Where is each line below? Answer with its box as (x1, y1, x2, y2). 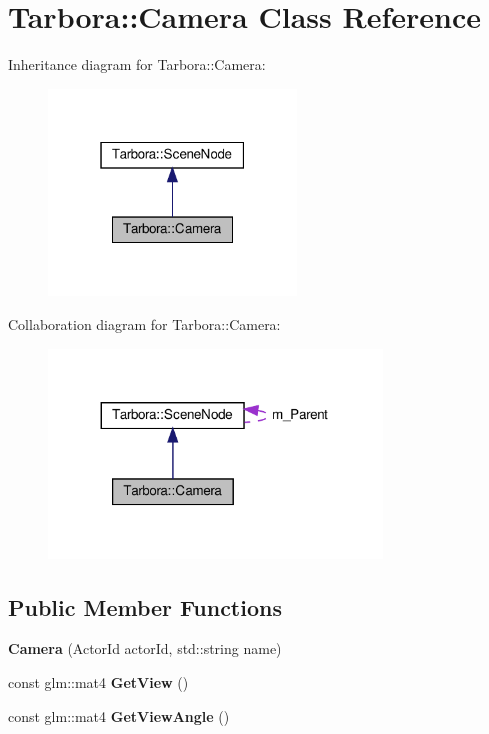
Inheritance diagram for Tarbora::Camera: (8, 54, 266, 75)
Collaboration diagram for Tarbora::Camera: (8, 314, 281, 335)
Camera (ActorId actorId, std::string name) (8, 638, 282, 659)
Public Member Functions (8, 591, 282, 622)
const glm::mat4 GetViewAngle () (8, 705, 230, 726)
